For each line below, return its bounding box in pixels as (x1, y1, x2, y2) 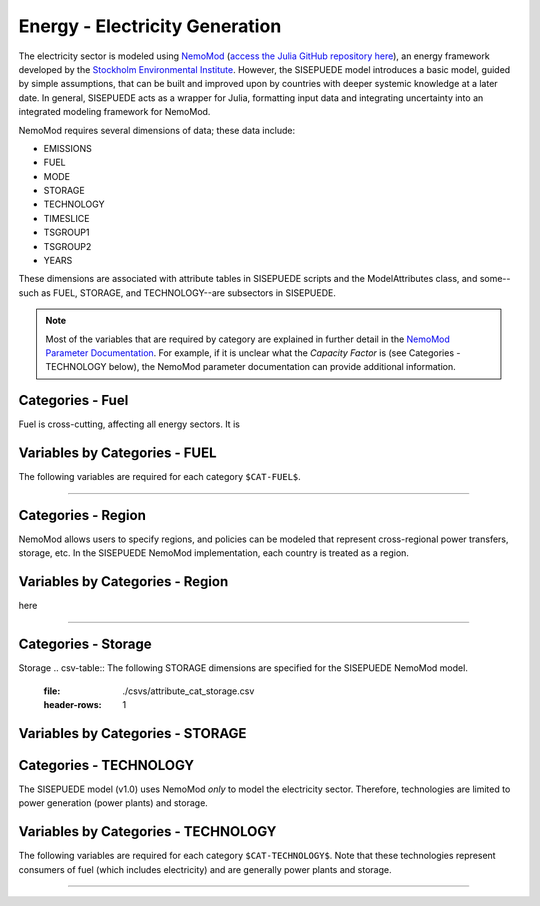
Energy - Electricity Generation (18, 15, 282, 37)
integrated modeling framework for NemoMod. (18, 106, 211, 118)
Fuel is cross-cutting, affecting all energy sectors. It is (18, 418, 240, 430)
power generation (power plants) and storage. (18, 797, 209, 809)
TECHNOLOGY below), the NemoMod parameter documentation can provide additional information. (45, 361, 456, 373)
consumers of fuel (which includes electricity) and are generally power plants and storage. (18, 863, 392, 875)
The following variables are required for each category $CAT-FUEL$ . (18, 471, 302, 483)
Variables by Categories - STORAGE (18, 725, 247, 742)
